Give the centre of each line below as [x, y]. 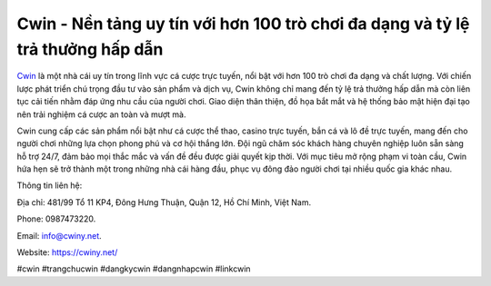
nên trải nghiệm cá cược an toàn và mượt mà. [101, 114]
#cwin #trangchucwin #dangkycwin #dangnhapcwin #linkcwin [134, 269]
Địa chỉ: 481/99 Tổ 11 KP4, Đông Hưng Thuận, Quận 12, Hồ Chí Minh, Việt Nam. [164, 202]
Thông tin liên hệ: [50, 185]
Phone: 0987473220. [56, 219]
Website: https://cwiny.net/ [67, 252]
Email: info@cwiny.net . [59, 235]
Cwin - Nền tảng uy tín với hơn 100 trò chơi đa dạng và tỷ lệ [243, 24]
